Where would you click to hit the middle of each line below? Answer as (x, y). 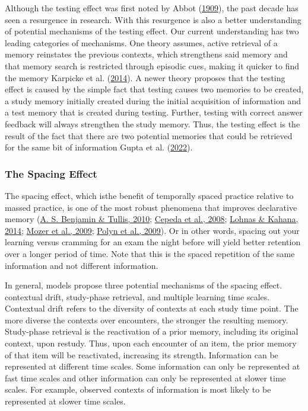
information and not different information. (82, 265)
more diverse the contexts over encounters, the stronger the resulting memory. (147, 320)
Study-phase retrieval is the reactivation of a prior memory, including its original (152, 331)
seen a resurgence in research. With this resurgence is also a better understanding (153, 19)
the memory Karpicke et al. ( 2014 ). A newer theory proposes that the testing (145, 77)
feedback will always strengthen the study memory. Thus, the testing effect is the (153, 123)
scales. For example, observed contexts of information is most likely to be (138, 389)
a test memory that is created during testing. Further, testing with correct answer (154, 112)
